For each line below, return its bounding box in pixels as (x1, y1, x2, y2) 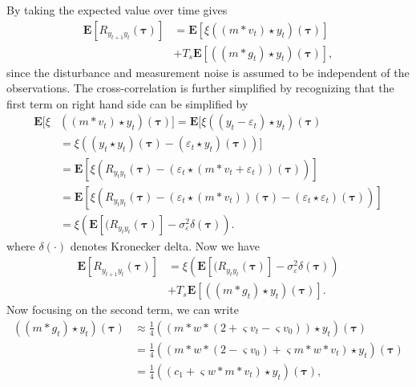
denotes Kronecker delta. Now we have (70, 237, 260, 254)
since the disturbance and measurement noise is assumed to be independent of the (6, 63, 410, 80)
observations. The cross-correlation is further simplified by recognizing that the (6, 79, 394, 96)
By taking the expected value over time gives (6, 2, 228, 18)
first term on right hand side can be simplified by (6, 95, 248, 112)
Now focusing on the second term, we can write (6, 301, 239, 318)
